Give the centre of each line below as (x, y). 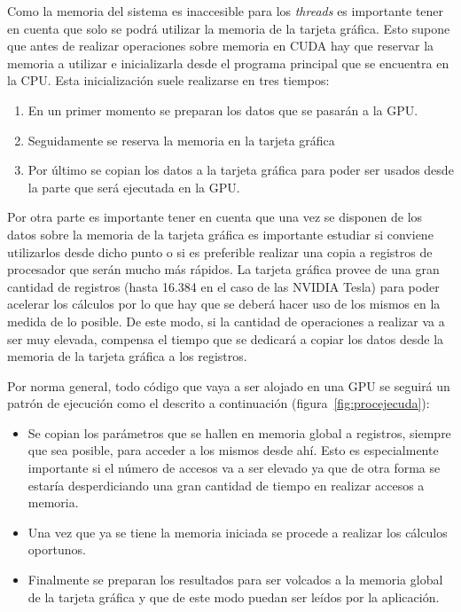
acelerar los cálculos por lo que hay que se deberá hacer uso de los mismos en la (224, 304)
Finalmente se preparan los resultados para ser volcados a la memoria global (235, 580)
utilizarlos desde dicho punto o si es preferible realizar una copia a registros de (220, 251)
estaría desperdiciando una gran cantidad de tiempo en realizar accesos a (226, 485)
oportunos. (57, 549)
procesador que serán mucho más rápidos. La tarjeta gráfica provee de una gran (223, 269)
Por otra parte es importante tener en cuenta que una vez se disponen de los (215, 217)
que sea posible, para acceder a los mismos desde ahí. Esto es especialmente (233, 450)
